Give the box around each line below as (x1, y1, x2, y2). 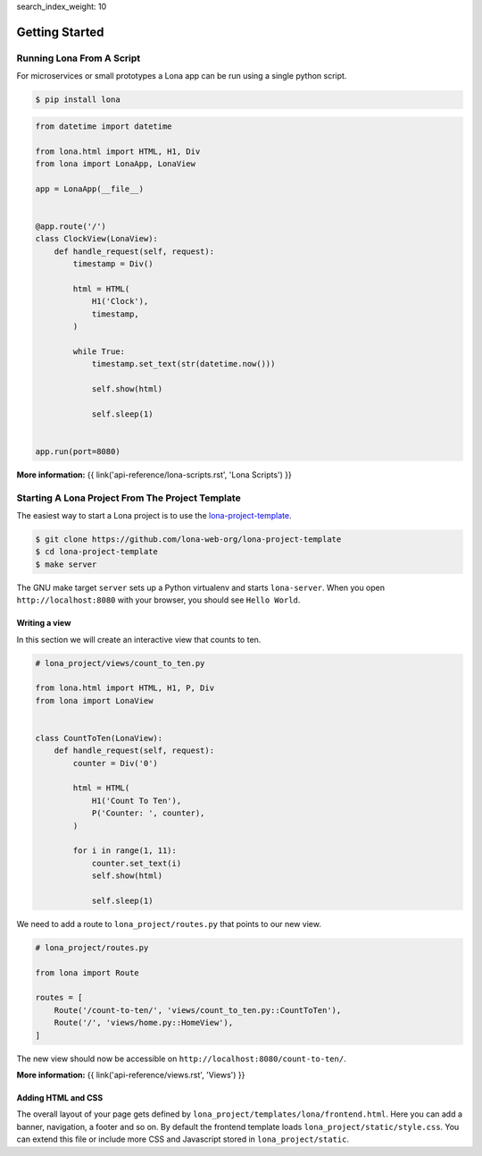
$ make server (35, 559, 97, 570)
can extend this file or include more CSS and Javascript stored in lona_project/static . (16, 1134, 350, 1144)
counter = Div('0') (72, 758, 158, 768)
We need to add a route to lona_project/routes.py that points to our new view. (16, 918, 321, 929)
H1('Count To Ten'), (91, 796, 182, 806)
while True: (72, 346, 125, 357)
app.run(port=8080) (35, 446, 120, 456)
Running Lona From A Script (16, 52, 141, 64)
